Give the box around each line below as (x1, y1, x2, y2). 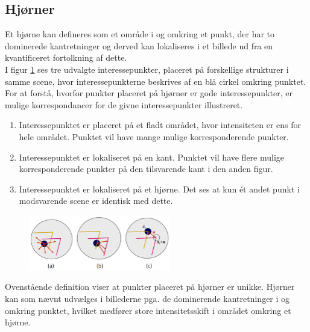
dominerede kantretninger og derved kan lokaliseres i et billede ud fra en (5, 39, 273, 52)
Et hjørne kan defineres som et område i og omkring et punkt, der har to (5, 28, 275, 40)
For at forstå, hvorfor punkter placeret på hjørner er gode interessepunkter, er (5, 87, 293, 99)
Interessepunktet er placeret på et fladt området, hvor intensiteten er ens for (19, 118, 302, 131)
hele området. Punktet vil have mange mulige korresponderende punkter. (19, 130, 289, 143)
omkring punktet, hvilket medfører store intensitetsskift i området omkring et (5, 304, 291, 316)
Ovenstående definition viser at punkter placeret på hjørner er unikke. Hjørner (5, 280, 295, 293)
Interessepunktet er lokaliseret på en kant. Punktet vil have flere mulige (19, 150, 285, 163)
